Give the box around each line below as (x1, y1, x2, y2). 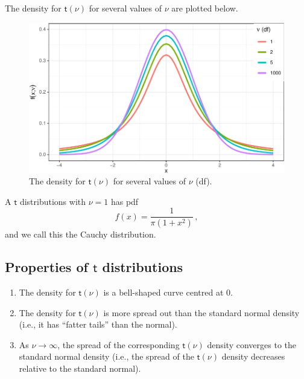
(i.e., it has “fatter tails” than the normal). (19, 318, 177, 331)
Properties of (5, 258, 88, 276)
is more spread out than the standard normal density (103, 306, 300, 319)
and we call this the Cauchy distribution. (5, 228, 156, 241)
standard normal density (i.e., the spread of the (19, 350, 194, 363)
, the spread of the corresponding (57, 338, 180, 351)
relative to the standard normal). (19, 362, 141, 375)
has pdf (110, 195, 139, 207)
